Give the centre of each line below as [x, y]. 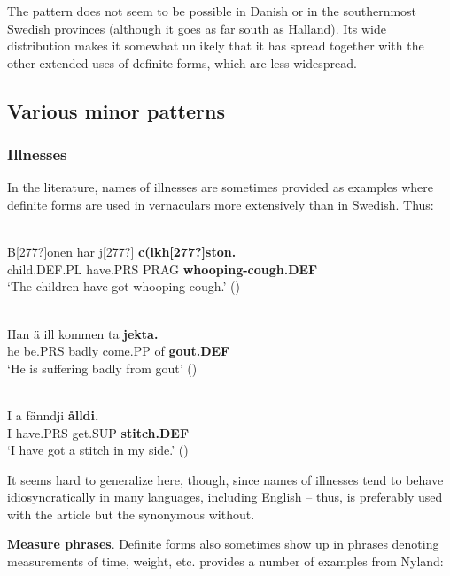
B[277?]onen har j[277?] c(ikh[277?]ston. [122, 252]
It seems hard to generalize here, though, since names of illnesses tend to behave [225, 479]
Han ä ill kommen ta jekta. [83, 333]
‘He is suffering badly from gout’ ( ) [102, 368]
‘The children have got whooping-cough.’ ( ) [124, 286]
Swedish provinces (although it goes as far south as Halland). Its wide [197, 28]
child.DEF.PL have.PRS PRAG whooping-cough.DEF [163, 269]
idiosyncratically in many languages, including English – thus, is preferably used [225, 497]
